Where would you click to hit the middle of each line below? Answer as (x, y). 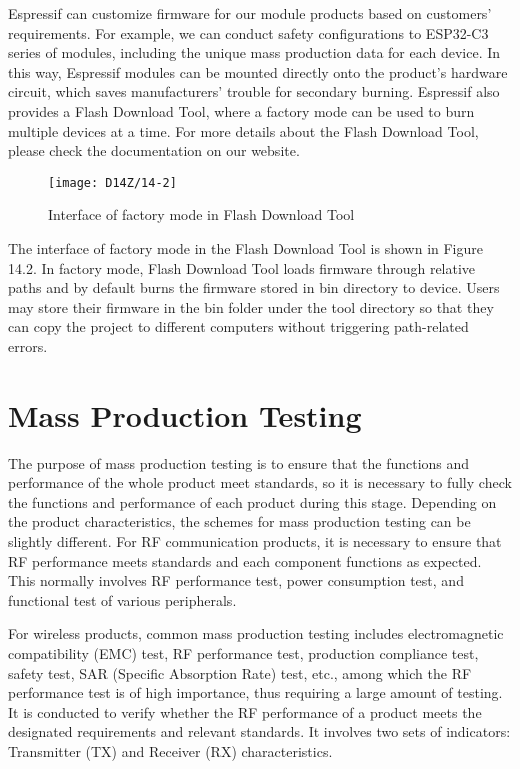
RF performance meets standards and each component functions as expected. (245, 560)
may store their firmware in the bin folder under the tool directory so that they (251, 306)
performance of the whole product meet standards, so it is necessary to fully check (260, 482)
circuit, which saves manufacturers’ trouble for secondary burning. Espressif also (254, 91)
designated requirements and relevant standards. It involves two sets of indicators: (259, 731)
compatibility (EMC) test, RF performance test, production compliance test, (243, 653)
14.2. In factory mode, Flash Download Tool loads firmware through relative (242, 267)
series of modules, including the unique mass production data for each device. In (254, 52)
